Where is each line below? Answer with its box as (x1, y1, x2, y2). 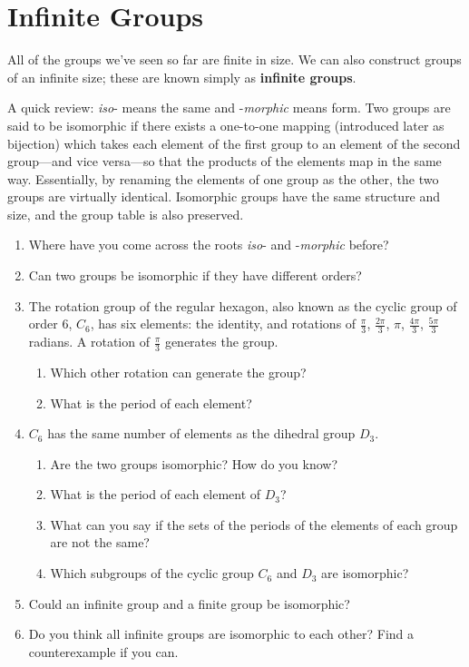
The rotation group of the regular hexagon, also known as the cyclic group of (28, 296, 457, 315)
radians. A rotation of (28, 332, 150, 351)
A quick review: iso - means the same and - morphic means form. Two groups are (7, 98, 451, 117)
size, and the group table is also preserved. (7, 204, 244, 223)
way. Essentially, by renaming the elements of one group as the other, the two (7, 169, 439, 188)
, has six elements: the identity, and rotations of (90, 314, 357, 333)
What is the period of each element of (50, 485, 261, 504)
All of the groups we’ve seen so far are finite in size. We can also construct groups (7, 50, 462, 69)
